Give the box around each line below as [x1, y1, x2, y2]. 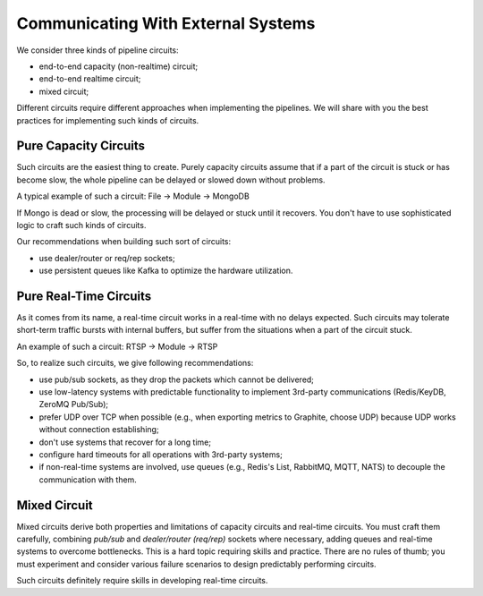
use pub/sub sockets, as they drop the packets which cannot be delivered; [38, 374, 315, 385]
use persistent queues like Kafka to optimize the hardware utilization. [38, 265, 293, 277]
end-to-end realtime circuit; [38, 73, 141, 84]
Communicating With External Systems [16, 13, 316, 33]
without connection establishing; [38, 424, 160, 435]
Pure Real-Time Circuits [16, 288, 152, 303]
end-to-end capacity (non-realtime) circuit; [38, 61, 199, 72]
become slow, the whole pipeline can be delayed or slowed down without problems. [16, 175, 326, 185]
